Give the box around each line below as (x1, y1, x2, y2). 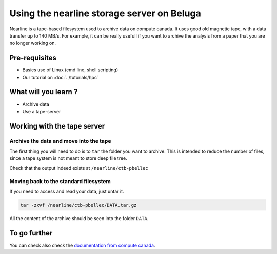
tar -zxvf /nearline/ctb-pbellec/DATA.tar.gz (20, 202, 137, 208)
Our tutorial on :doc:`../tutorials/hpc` (22, 74, 98, 80)
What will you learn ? (9, 87, 78, 96)
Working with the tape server (9, 121, 105, 131)
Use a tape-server (22, 108, 61, 114)
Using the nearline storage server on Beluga (9, 8, 201, 19)
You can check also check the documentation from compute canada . (9, 242, 155, 248)
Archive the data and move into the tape (9, 137, 111, 144)
